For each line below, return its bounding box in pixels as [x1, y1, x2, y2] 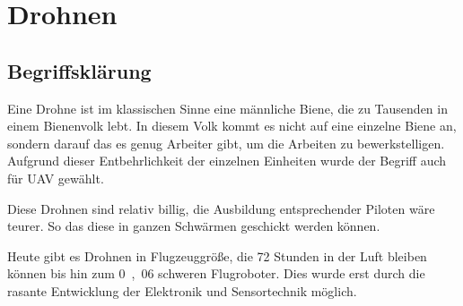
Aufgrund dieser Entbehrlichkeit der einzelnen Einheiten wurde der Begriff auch [7, 151, 447, 170]
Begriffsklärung [7, 56, 152, 84]
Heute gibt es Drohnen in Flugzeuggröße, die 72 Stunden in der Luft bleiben [7, 246, 427, 265]
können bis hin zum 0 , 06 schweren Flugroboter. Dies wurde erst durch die [7, 264, 425, 283]
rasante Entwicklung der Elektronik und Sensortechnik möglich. [7, 281, 357, 300]
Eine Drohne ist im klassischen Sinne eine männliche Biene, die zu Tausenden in [7, 98, 448, 117]
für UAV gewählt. [7, 168, 104, 187]
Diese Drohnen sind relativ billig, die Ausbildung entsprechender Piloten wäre [7, 199, 435, 217]
